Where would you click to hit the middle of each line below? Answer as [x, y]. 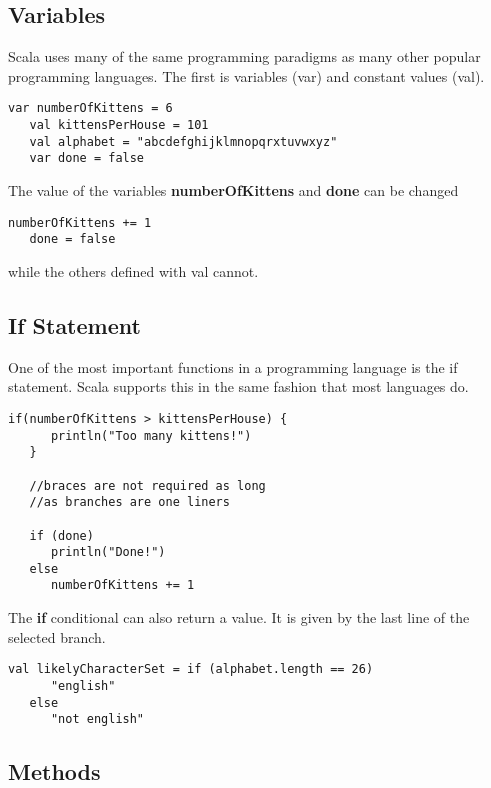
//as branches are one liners [129, 502]
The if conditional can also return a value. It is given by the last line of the [239, 617]
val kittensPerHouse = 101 [119, 125]
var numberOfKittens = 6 [90, 108]
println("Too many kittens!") [151, 435]
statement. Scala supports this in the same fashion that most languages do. [238, 386]
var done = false [87, 158]
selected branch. [57, 636]
